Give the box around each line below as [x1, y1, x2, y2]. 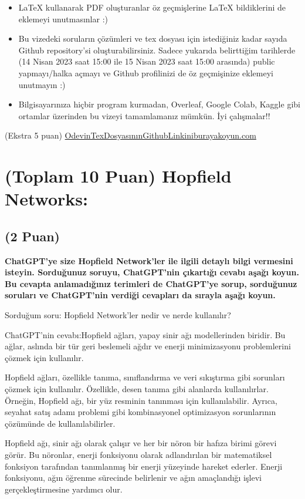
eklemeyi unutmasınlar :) [18, 12, 108, 25]
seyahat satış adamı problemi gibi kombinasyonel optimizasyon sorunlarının [5, 406, 276, 418]
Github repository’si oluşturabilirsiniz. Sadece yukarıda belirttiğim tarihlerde [18, 43, 296, 56]
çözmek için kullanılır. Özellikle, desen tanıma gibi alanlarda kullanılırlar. [5, 383, 269, 395]
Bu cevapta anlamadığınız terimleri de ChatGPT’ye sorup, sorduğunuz [5, 277, 297, 289]
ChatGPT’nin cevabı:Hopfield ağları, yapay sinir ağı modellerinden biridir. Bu [5, 328, 286, 340]
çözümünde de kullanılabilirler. [5, 417, 116, 429]
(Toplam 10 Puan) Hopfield [5, 164, 232, 188]
